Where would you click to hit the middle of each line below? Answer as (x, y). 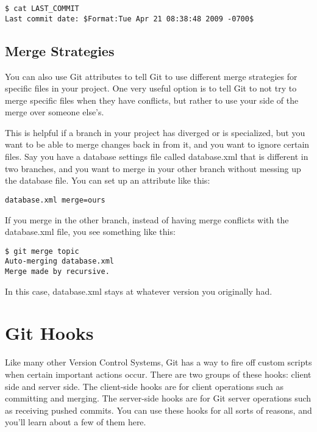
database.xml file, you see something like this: (90, 232)
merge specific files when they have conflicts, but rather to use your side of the (152, 100)
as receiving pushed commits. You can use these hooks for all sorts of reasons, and (158, 410)
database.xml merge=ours (55, 200)
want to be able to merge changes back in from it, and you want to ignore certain (157, 144)
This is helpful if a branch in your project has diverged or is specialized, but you (155, 132)
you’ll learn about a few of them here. (76, 422)
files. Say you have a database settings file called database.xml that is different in (157, 157)
